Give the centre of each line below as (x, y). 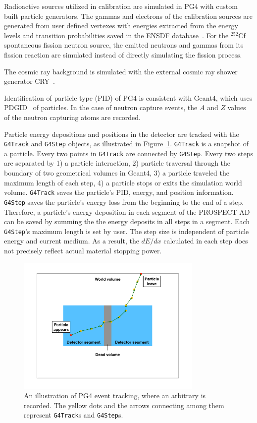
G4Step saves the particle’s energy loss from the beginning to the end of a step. (124, 202)
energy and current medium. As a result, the (72, 241)
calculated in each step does (206, 241)
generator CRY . (29, 81)
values (237, 107)
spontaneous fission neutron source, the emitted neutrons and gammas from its (124, 45)
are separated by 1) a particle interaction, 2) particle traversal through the (117, 163)
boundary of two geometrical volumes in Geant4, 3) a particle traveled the (117, 173)
